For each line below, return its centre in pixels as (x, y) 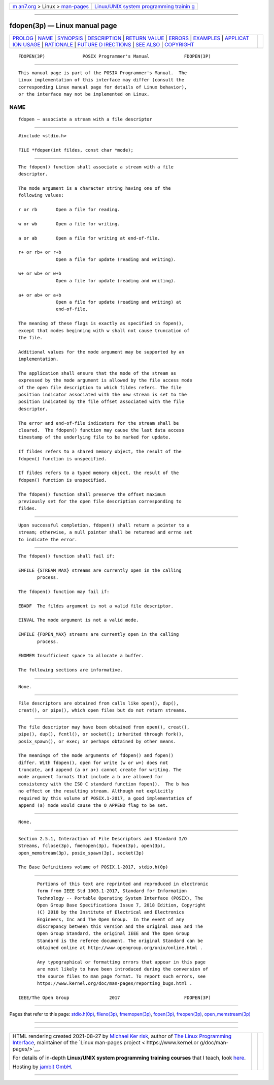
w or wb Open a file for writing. (69, 224)
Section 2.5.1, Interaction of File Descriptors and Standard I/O (103, 839)
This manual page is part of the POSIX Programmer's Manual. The (103, 73)
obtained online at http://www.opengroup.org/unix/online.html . (120, 948)
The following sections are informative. (71, 670)
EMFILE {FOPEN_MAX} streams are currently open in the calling (99, 634)
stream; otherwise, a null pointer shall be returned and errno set (105, 532)
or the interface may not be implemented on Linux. (84, 94)
